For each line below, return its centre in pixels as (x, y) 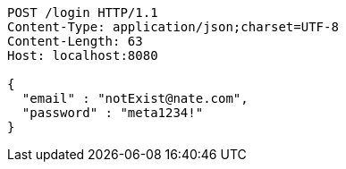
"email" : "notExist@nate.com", (135, 98)
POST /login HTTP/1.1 (83, 13)
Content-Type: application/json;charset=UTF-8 (173, 27)
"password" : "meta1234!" (113, 113)
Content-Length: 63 (75, 41)
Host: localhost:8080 (83, 55)
